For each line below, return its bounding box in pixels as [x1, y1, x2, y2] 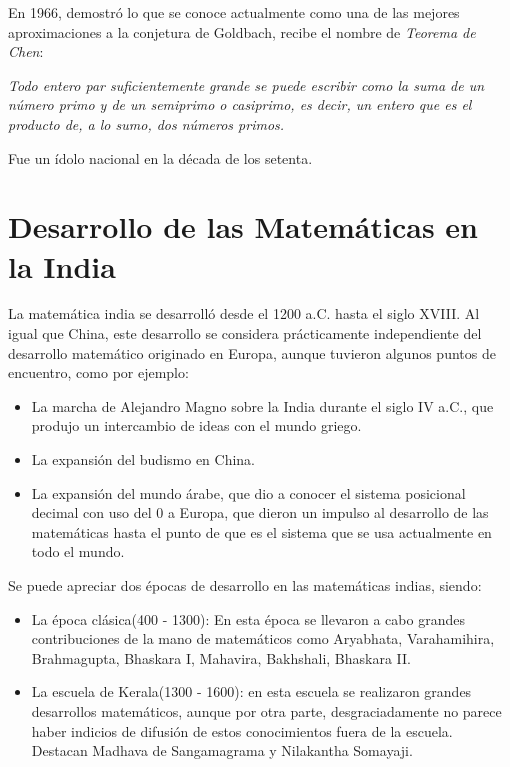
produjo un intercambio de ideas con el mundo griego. [31, 415, 362, 436]
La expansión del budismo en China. [31, 449, 255, 470]
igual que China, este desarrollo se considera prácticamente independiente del [8, 323, 482, 344]
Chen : [8, 41, 44, 62]
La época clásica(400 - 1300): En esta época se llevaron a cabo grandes [31, 608, 465, 629]
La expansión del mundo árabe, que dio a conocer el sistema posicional [31, 482, 466, 503]
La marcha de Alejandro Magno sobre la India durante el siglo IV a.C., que [31, 395, 494, 416]
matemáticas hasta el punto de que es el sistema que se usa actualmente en [31, 521, 492, 542]
